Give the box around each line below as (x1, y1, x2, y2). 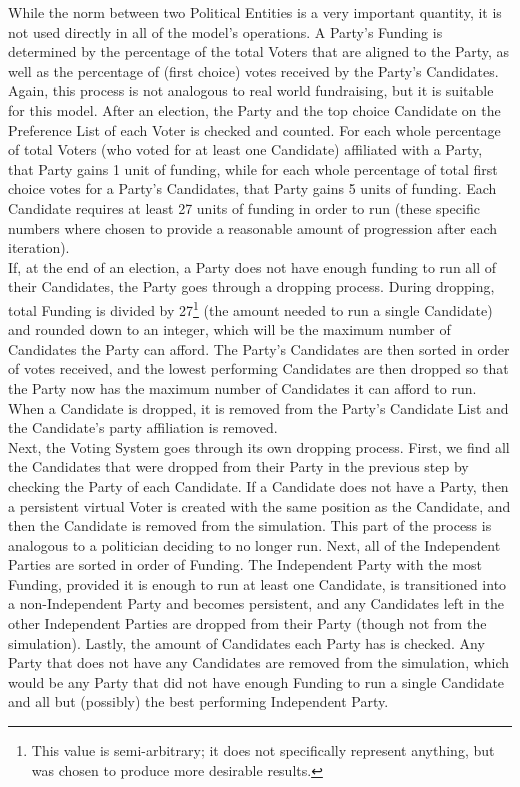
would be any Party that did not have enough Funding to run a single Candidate (8, 671, 505, 692)
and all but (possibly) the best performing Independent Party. (8, 691, 389, 712)
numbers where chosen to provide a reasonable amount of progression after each (8, 217, 498, 238)
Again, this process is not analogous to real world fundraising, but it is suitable (8, 80, 494, 101)
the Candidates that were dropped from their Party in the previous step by (8, 456, 469, 477)
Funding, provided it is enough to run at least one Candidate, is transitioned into (8, 573, 507, 594)
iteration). (8, 237, 70, 258)
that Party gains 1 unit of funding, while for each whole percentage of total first (8, 158, 498, 179)
